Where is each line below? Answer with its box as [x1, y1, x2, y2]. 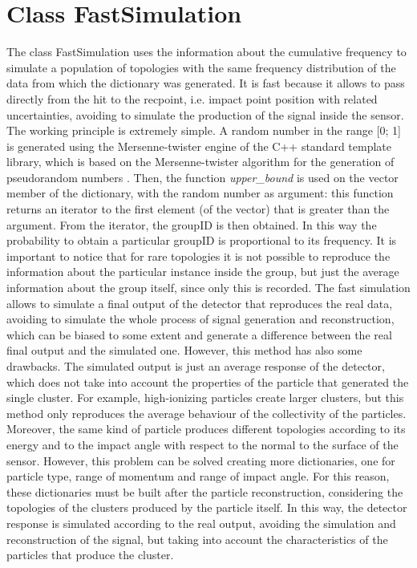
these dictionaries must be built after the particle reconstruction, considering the [6, 483, 403, 500]
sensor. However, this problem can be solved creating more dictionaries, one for [6, 452, 395, 469]
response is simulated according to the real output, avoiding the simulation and [6, 514, 396, 531]
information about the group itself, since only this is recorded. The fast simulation [6, 279, 411, 296]
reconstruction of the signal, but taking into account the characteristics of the [6, 530, 388, 547]
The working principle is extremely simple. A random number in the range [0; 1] [6, 122, 401, 139]
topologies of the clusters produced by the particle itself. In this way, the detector [6, 499, 407, 516]
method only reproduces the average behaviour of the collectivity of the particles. [6, 404, 407, 421]
